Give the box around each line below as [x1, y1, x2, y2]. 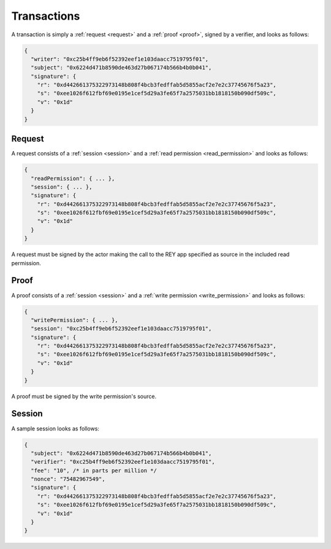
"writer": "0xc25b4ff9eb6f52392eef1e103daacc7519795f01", [31, 55, 209, 63]
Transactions [11, 9, 80, 23]
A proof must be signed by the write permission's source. [11, 392, 156, 400]
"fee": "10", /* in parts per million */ [31, 467, 158, 474]
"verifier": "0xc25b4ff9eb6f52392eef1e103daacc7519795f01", [31, 458, 215, 465]
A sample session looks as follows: [11, 424, 99, 432]
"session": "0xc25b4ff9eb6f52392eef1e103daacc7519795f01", [31, 325, 212, 332]
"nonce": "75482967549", [31, 476, 105, 483]
